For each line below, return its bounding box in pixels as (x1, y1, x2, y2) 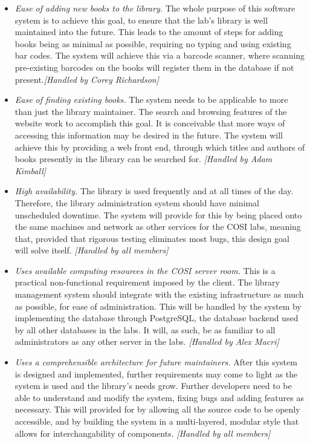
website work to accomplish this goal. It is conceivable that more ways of (15, 117, 285, 129)
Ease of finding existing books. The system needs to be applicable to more (15, 93, 288, 106)
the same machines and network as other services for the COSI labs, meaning (15, 220, 301, 233)
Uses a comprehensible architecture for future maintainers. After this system (15, 356, 297, 368)
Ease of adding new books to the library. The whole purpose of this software (15, 2, 295, 14)
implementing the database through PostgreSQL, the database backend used (15, 312, 299, 324)
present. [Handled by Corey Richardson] (15, 73, 159, 85)
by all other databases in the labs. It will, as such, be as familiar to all (15, 323, 276, 336)
